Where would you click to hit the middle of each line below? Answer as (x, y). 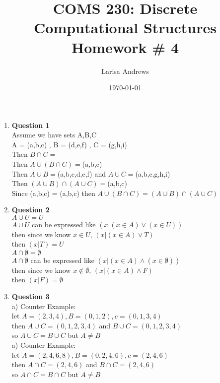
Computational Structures (125, 28)
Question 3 (31, 296)
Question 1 (31, 125)
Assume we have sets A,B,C (54, 135)
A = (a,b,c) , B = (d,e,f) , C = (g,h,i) (69, 144)
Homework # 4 (125, 47)
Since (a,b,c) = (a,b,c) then (53, 193)
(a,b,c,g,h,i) (153, 173)
